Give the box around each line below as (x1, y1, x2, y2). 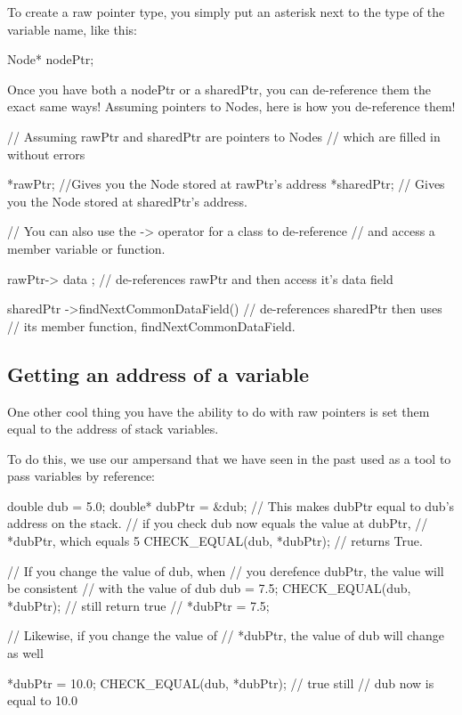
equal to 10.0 (7, 691, 77, 710)
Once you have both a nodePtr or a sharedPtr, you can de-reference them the (7, 79, 431, 98)
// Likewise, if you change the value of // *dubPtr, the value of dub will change (7, 626, 444, 645)
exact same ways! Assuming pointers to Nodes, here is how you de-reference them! (7, 97, 456, 116)
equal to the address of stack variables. (7, 419, 219, 438)
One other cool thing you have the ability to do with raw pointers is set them (7, 402, 430, 420)
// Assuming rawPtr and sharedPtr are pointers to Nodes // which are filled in (7, 126, 441, 145)
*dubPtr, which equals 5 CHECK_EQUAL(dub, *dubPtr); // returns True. (7, 532, 423, 550)
